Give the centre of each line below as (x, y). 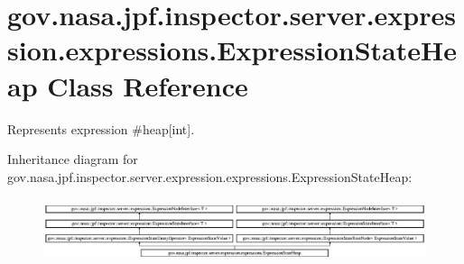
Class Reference (148, 85)
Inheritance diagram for (73, 159)
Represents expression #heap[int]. (101, 128)
